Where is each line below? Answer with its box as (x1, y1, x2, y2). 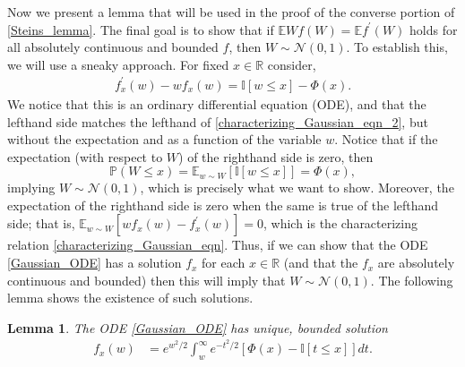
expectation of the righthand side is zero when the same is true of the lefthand (7, 195, 439, 214)
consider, (267, 55, 316, 73)
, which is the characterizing (263, 214, 418, 233)
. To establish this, (346, 38, 448, 56)
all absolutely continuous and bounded (7, 38, 219, 56)
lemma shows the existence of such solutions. (7, 288, 254, 307)
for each (202, 253, 245, 272)
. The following (370, 270, 453, 289)
